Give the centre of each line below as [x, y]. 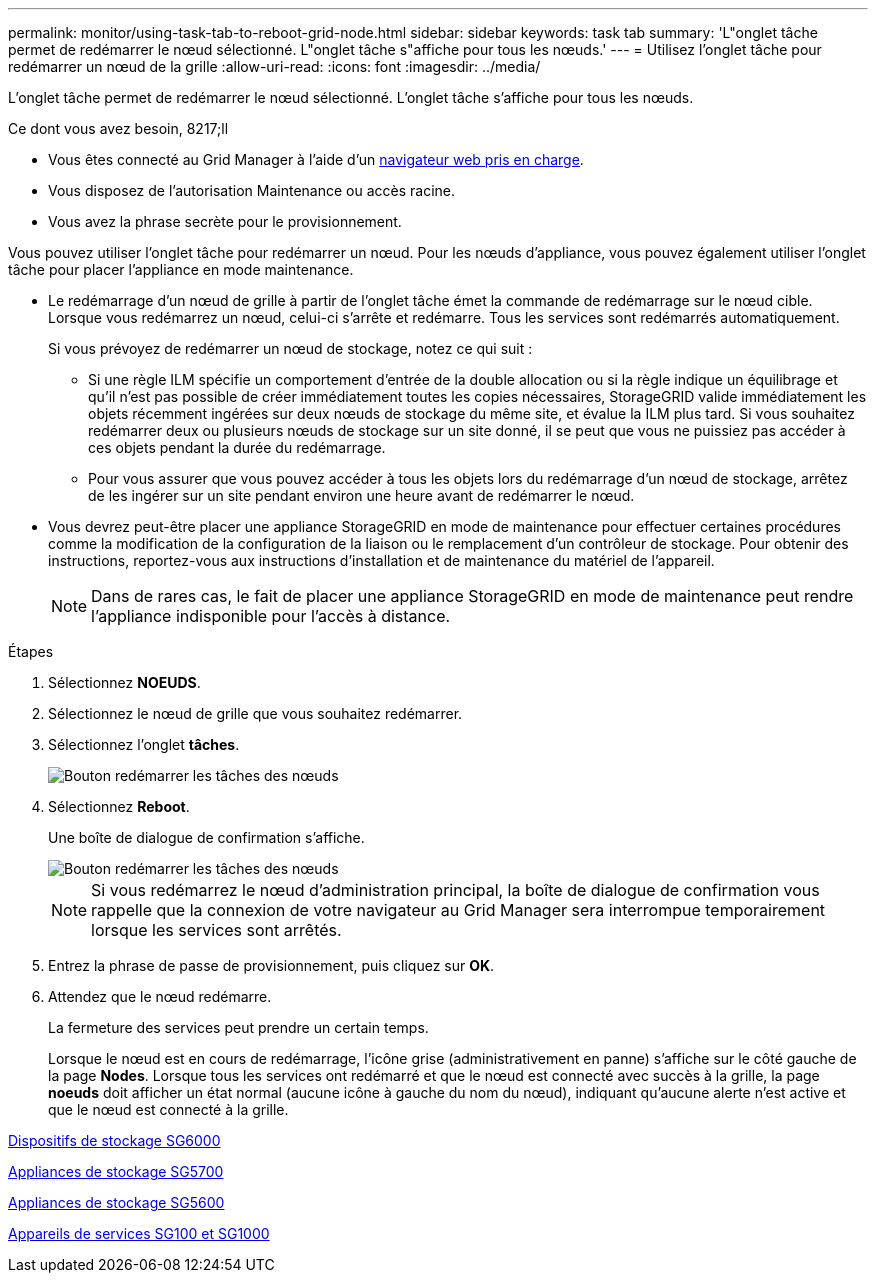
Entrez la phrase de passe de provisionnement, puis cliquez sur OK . [271, 965]
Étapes [31, 651]
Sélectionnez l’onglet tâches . [144, 744]
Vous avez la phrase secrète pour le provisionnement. [225, 221]
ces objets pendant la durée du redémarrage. [237, 447]
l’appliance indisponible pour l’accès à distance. [271, 616]
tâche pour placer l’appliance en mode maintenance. [181, 269]
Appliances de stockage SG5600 [116, 1202]
